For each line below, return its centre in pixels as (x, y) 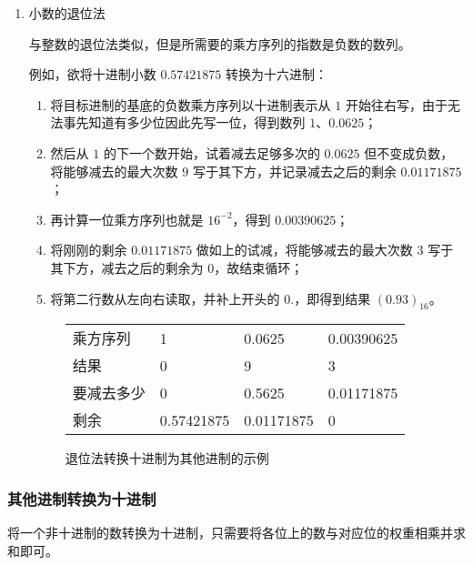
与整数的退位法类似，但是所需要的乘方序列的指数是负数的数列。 (220, 43)
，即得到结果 (332, 298)
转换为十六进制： (277, 74)
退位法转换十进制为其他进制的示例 (167, 458)
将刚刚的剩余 (89, 250)
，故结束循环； (259, 267)
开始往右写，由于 (396, 104)
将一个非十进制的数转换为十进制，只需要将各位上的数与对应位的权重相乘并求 (236, 533)
